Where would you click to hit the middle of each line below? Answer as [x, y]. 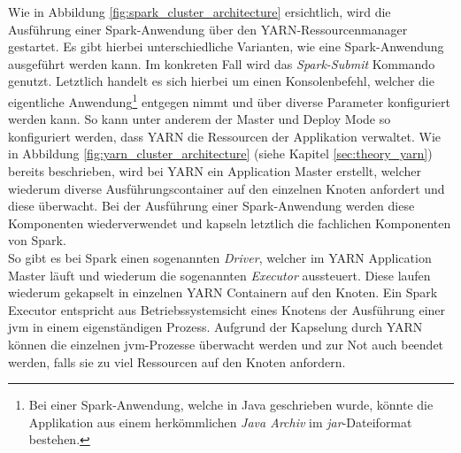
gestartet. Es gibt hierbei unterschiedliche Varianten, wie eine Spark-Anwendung [226, 46]
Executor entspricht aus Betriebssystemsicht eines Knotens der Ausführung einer [227, 309]
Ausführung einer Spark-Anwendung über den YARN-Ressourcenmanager [208, 29]
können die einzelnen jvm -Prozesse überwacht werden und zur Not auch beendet [226, 344]
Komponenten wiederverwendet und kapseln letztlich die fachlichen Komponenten [230, 223]
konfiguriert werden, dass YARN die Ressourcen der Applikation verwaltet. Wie [224, 136]
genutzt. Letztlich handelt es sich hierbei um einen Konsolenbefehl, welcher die [221, 81]
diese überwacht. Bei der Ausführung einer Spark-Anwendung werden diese [211, 206]
